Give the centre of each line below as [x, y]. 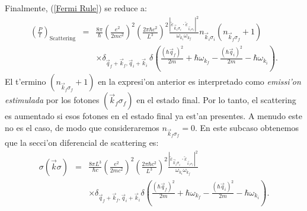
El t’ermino [25, 81]
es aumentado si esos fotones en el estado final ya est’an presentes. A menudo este [153, 116]
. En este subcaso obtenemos [247, 127]
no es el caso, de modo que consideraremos [82, 127]
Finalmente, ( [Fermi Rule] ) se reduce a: [76, 8]
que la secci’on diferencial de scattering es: [82, 143]
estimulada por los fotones [52, 100]
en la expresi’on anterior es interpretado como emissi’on [199, 81]
